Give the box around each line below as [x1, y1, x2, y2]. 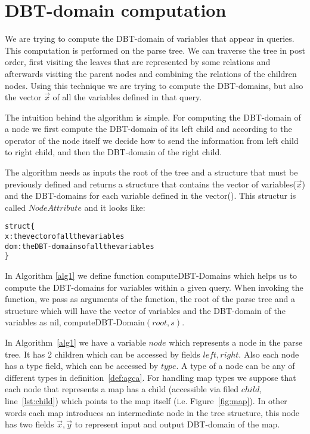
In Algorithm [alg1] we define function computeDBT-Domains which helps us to [5, 269, 297, 282]
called [5, 201, 26, 213]
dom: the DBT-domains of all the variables [5, 242, 154, 251]
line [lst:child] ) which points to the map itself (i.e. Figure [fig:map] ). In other [5, 395, 287, 407]
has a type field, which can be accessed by [5, 359, 159, 372]
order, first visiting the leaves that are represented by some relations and [5, 56, 271, 68]
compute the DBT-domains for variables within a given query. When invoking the [5, 281, 303, 293]
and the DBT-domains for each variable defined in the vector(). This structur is [5, 189, 296, 202]
